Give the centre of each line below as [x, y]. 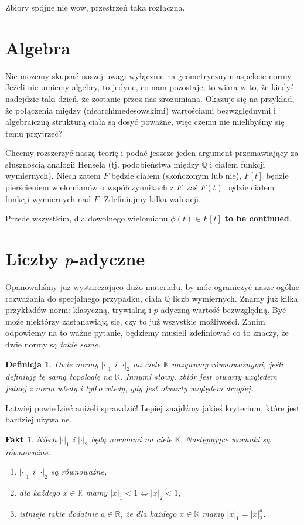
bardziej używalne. [39, 419]
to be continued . [258, 218]
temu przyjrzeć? [34, 133]
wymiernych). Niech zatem [53, 175]
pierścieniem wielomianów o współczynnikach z [90, 187]
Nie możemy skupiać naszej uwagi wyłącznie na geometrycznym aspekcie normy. [149, 75]
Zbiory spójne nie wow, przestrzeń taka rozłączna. [95, 7]
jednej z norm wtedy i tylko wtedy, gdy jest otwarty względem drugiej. [129, 388]
